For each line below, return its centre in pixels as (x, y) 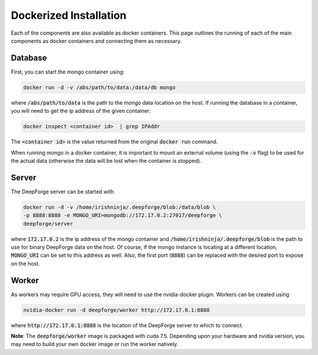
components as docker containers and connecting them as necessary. (96, 41)
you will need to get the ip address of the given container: (81, 111)
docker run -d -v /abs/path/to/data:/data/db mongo (100, 87)
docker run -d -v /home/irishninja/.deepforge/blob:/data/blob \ (120, 207)
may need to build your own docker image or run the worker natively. (95, 344)
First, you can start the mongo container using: (68, 72)
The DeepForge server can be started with (62, 192)
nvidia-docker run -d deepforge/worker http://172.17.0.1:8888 (117, 310)
